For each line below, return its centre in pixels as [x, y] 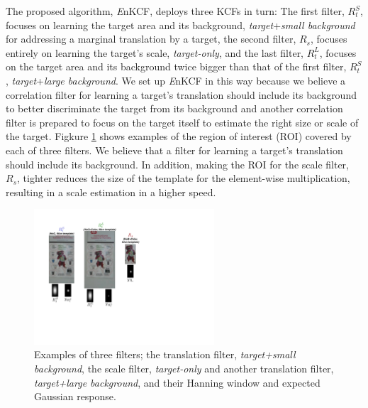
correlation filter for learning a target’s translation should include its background [181, 94]
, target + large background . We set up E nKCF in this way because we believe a [176, 80]
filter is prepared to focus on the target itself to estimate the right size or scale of [182, 122]
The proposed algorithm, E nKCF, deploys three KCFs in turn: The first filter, [175, 11]
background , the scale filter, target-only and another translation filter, [184, 369]
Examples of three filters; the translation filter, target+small [165, 354]
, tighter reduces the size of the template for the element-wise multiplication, [184, 178]
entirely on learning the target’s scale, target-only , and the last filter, [155, 52]
